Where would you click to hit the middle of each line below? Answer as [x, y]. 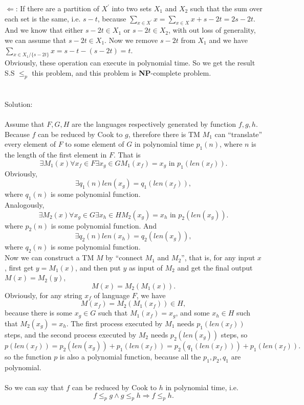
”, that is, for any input [218, 257]
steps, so [234, 334]
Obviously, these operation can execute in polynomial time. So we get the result [130, 63]
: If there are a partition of [57, 8]
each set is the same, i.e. [43, 18]
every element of [30, 144]
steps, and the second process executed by [71, 334]
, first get [19, 267]
